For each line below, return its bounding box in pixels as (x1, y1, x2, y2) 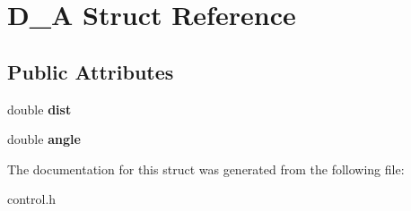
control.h (7, 190, 57, 208)
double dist (7, 99, 72, 118)
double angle (7, 130, 81, 148)
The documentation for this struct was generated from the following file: (7, 159, 405, 178)
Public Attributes (7, 57, 174, 85)
